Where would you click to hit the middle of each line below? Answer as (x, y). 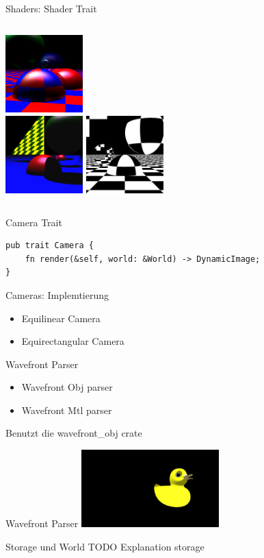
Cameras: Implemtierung (57, 294)
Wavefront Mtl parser (67, 410)
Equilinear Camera (61, 318)
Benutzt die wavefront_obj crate (74, 433)
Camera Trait (34, 222)
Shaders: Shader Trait (51, 8)
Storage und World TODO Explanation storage (105, 547)
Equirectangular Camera (73, 341)
